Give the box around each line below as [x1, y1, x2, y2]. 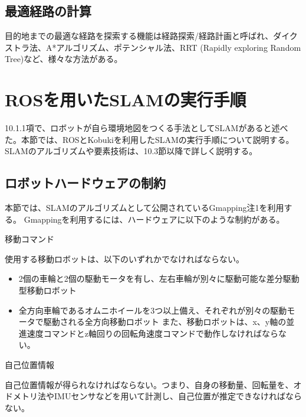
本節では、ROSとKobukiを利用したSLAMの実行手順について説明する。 [21, 133, 294, 145]
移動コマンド [5, 233, 54, 245]
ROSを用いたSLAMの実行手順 [5, 87, 246, 112]
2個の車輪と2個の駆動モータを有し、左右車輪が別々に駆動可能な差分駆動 [18, 272, 300, 285]
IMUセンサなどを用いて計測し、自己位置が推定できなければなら [54, 390, 302, 402]
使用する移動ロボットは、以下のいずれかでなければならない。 [5, 252, 244, 265]
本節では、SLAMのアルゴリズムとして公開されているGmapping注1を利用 [5, 201, 284, 214]
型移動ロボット [18, 284, 77, 297]
